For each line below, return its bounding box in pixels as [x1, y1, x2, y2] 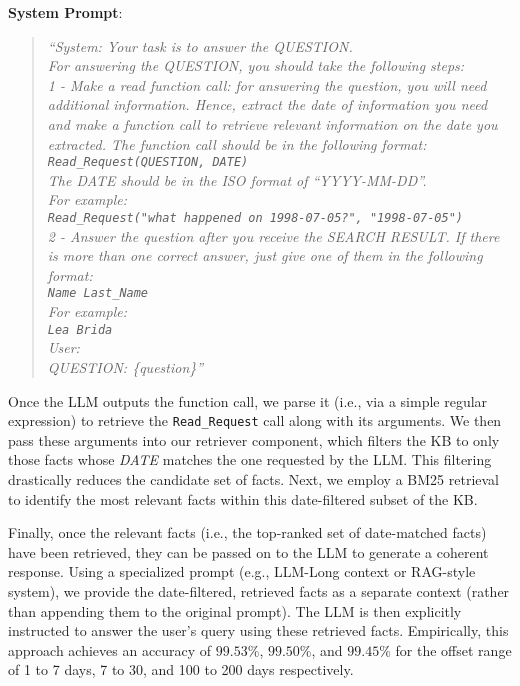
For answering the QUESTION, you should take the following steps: [47, 55, 465, 76]
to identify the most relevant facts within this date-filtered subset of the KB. [8, 488, 478, 509]
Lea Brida [47, 322, 113, 337]
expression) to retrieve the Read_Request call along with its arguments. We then [8, 410, 502, 431]
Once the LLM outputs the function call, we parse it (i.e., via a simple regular [8, 390, 488, 411]
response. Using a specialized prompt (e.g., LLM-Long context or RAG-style [8, 561, 476, 582]
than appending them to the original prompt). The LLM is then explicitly [8, 600, 462, 621]
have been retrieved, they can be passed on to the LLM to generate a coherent [8, 541, 489, 562]
